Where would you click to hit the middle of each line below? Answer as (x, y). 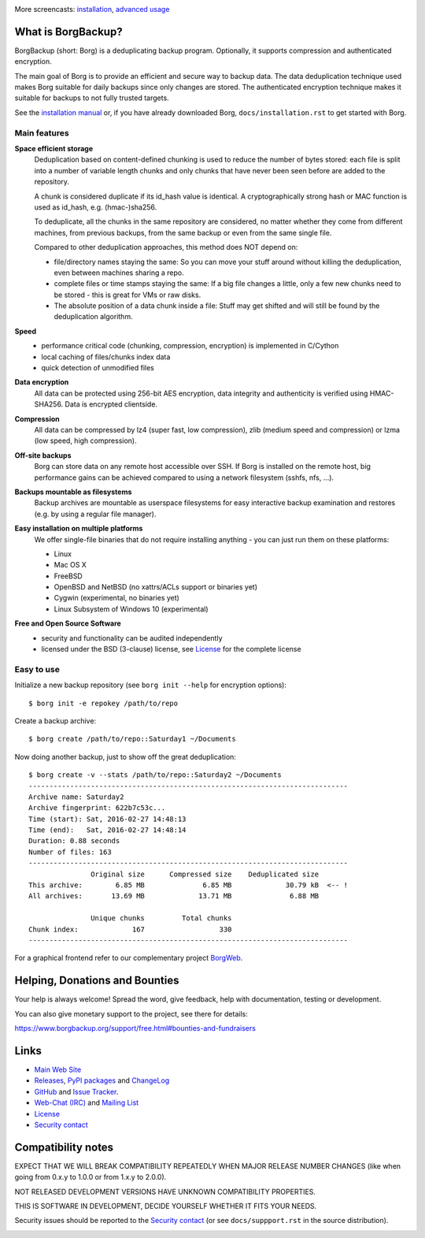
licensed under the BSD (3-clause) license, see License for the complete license (172, 649)
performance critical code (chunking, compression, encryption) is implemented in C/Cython (190, 346)
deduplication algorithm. (93, 317)
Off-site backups (43, 455)
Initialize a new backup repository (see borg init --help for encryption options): (151, 685)
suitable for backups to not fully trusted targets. (92, 98)
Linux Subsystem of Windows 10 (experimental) (131, 609)
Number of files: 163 (70, 852)
